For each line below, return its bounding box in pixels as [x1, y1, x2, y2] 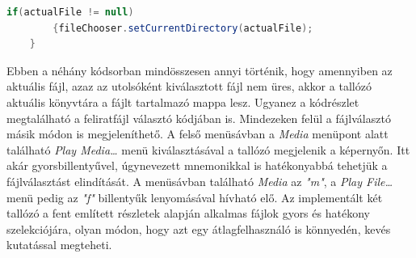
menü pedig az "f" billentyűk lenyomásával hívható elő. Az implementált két [6, 188, 383, 205]
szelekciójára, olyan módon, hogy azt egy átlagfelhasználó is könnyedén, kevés [6, 220, 391, 237]
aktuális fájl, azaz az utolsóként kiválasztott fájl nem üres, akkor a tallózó [6, 78, 372, 95]
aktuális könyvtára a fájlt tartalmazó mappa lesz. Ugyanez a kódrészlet [6, 93, 359, 110]
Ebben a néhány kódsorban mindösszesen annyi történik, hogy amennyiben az [6, 61, 393, 78]
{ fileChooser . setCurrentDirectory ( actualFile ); [53, 22, 313, 34]
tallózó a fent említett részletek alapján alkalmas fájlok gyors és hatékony [6, 205, 370, 222]
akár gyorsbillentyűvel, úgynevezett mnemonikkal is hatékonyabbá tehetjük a [6, 157, 388, 174]
